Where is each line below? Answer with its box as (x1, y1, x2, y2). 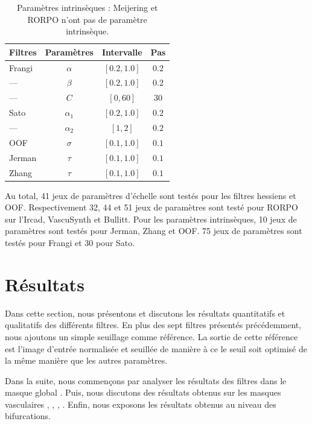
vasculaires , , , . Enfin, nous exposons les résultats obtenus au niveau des (5, 397, 276, 410)
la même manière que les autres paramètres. (5, 354, 168, 367)
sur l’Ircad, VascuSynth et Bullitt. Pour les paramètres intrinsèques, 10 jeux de (5, 212, 297, 225)
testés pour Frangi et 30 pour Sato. (5, 236, 135, 248)
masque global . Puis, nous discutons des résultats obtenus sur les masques (5, 386, 281, 399)
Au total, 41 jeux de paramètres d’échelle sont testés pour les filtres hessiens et (5, 189, 296, 201)
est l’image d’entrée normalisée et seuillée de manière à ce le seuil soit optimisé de (5, 342, 307, 355)
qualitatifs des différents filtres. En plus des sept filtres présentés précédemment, (5, 318, 302, 331)
